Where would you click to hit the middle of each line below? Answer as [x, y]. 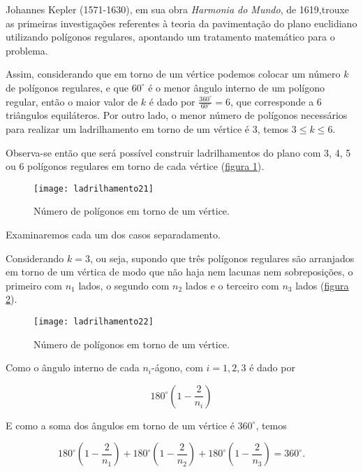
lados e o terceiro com [232, 285]
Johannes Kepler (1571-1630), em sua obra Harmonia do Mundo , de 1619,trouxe [178, 9]
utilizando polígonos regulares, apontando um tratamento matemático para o [170, 37]
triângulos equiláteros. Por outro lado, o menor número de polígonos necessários [177, 115]
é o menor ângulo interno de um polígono [237, 87]
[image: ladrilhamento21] [94, 188]
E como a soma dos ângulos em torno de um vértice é [120, 425]
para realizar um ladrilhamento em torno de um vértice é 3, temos [147, 129]
